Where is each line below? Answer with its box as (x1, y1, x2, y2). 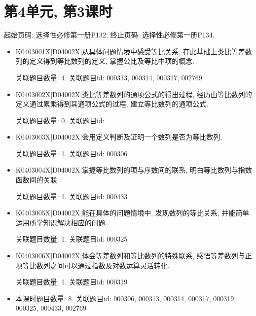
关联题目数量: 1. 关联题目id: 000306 (15, 148, 128, 158)
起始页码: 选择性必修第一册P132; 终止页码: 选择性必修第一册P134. (4, 30, 215, 40)
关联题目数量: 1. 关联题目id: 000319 (15, 277, 128, 287)
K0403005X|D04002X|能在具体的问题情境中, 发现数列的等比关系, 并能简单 (15, 208, 250, 218)
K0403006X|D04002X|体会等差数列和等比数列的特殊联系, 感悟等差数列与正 (15, 250, 252, 261)
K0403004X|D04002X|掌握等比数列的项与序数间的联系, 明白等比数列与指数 (15, 165, 252, 175)
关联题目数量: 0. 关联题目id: (15, 115, 105, 125)
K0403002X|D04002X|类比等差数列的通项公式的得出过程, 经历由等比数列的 (15, 89, 252, 99)
